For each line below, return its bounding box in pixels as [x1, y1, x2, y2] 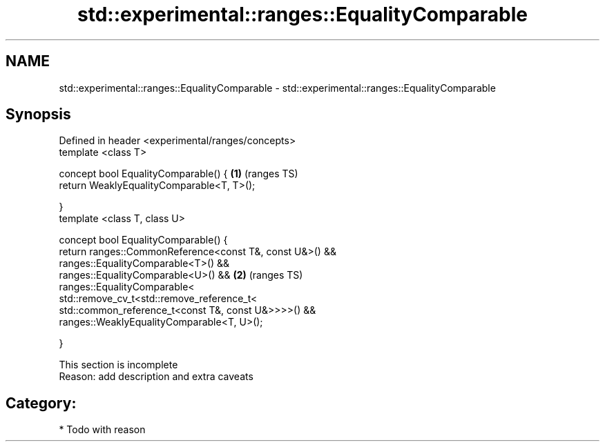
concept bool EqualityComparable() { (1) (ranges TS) [59, 168, 298, 180]
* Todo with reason [59, 424, 146, 436]
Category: [6, 394, 77, 412]
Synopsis [6, 106, 71, 123]
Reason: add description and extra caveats [59, 370, 253, 383]
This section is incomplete [59, 359, 178, 371]
